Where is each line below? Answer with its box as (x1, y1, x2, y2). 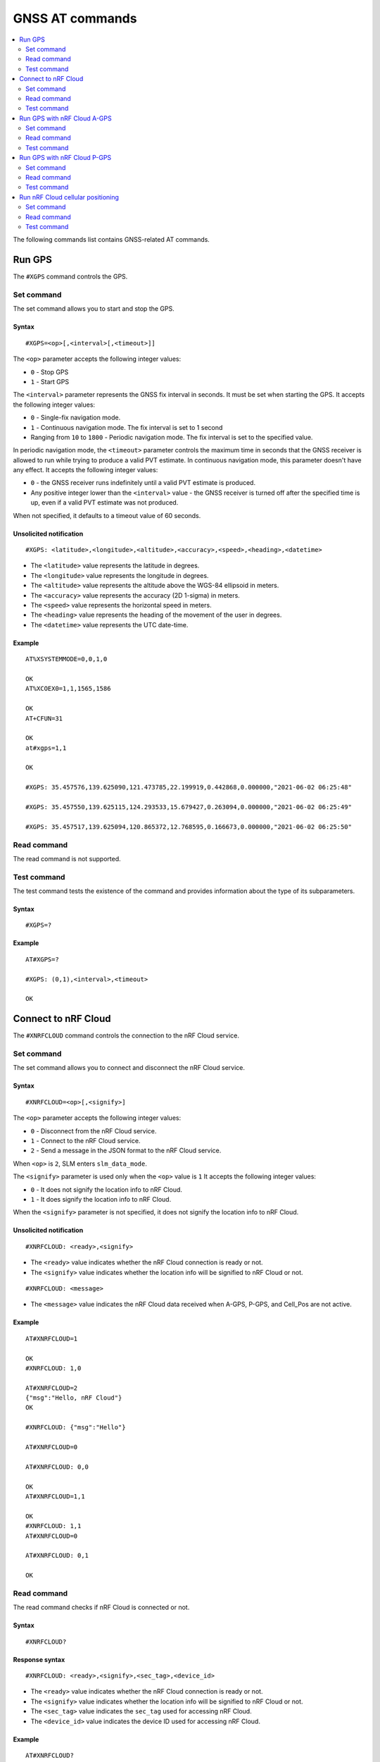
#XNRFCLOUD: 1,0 (25, 1364, 82, 1372)
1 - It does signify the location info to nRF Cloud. (30, 1195, 172, 1203)
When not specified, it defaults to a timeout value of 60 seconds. (13, 511, 201, 519)
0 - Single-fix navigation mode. (30, 413, 121, 422)
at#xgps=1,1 (25, 744, 67, 752)
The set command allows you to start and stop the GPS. (13, 304, 175, 313)
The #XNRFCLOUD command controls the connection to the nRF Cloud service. (13, 1031, 239, 1040)
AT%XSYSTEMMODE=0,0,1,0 (25, 655, 108, 663)
